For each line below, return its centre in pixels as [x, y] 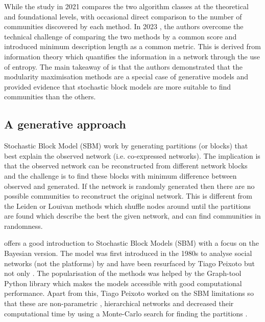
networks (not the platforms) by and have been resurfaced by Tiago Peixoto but [129, 263]
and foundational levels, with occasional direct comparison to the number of [123, 16]
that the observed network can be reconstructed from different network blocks [126, 166]
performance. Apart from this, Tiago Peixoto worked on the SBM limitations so [129, 293]
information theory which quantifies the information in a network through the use [132, 56]
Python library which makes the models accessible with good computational [123, 283]
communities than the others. [50, 96]
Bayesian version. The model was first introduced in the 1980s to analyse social [128, 253]
